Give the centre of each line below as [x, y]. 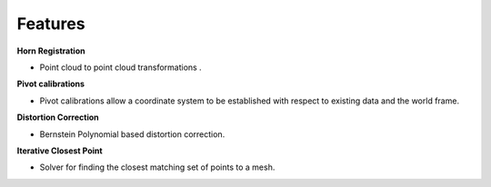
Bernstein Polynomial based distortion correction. [132, 134]
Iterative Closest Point [60, 151]
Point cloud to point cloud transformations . [120, 67]
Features [51, 24]
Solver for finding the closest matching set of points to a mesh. [157, 167]
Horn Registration [51, 51]
